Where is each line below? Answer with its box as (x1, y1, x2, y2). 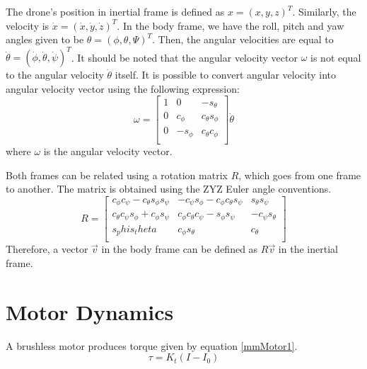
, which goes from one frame (238, 167, 361, 182)
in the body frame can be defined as (101, 242, 258, 256)
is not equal (310, 50, 361, 64)
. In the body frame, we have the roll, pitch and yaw (117, 18, 344, 33)
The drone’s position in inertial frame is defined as (6, 4, 225, 18)
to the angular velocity (6, 67, 104, 82)
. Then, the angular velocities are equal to (152, 32, 334, 47)
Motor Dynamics (6, 297, 174, 326)
